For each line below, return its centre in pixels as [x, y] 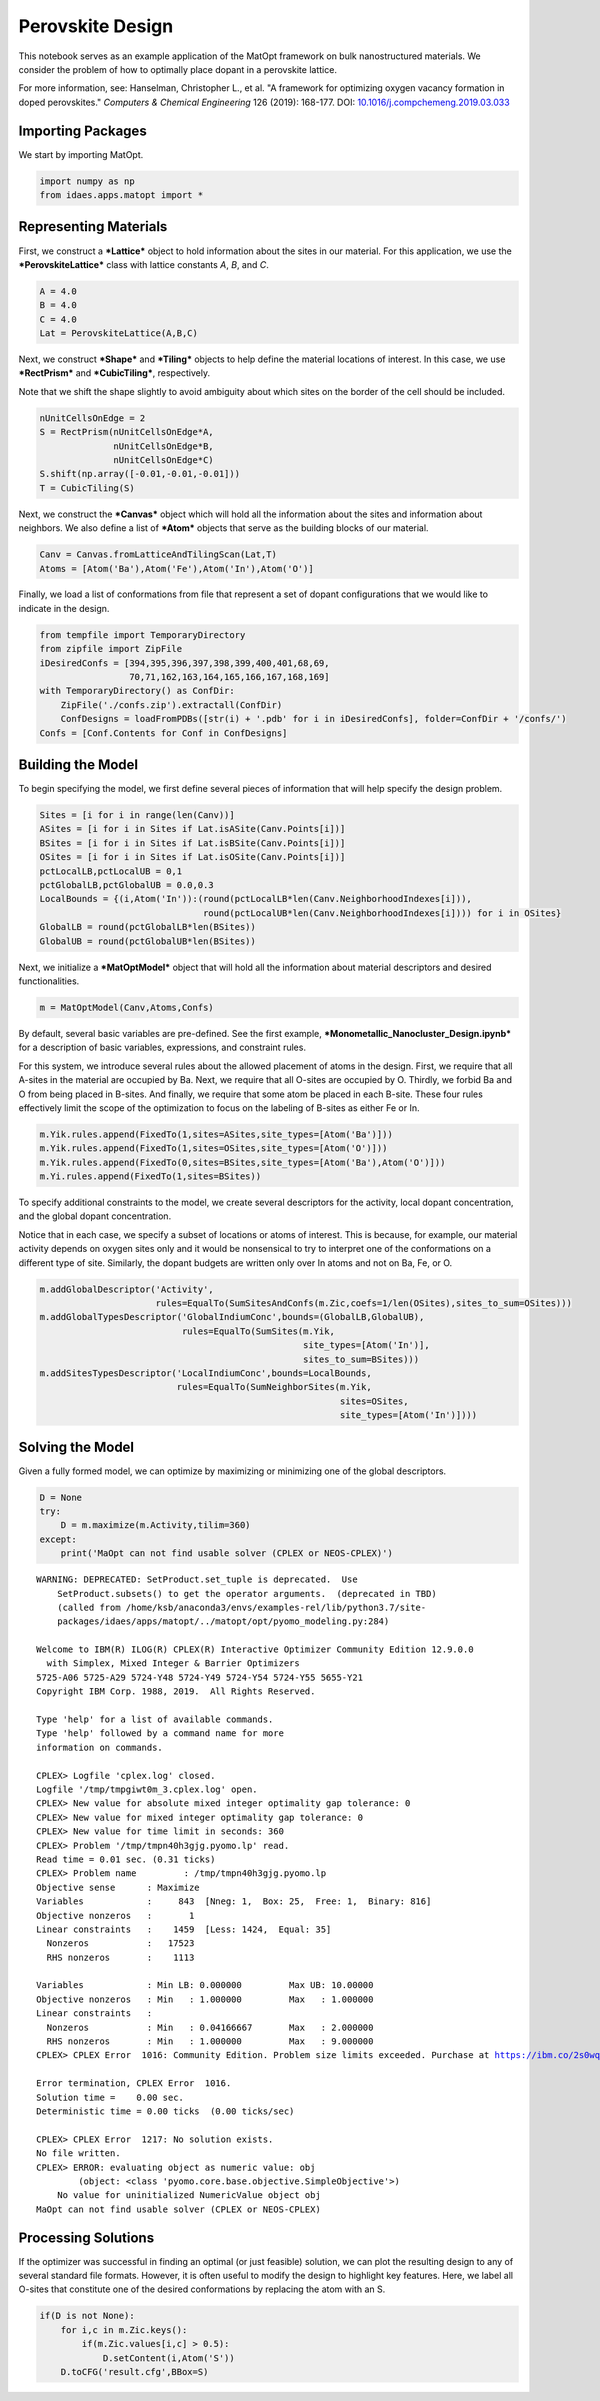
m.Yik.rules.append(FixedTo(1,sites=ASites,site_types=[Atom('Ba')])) [216, 1134]
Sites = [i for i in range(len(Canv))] [137, 815]
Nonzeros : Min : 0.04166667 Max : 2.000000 [210, 2027]
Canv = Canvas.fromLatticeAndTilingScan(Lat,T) [158, 554]
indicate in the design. [64, 608]
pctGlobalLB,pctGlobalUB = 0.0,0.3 [126, 885]
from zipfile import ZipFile [111, 649]
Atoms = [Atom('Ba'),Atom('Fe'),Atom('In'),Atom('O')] [176, 568]
